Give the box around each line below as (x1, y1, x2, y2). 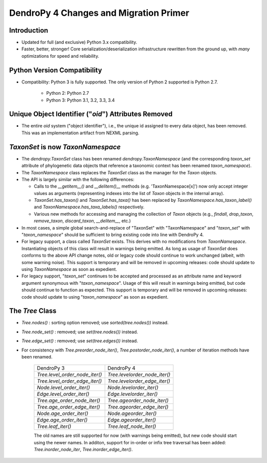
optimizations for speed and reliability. (21, 53, 99, 59)
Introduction (9, 26, 48, 35)
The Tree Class (9, 307, 57, 315)
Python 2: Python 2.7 (46, 90, 89, 96)
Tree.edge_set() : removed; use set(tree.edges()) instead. (21, 338, 138, 344)
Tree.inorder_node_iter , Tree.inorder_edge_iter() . (34, 447, 133, 453)
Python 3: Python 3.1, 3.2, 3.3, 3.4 (46, 97, 115, 103)
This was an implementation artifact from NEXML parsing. (21, 130, 139, 136)
